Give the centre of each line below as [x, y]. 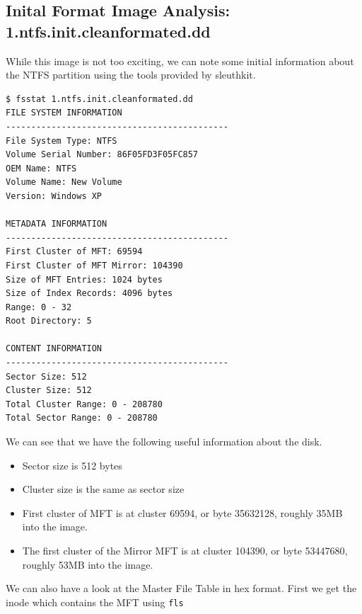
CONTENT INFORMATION [54, 349]
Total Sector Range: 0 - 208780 [82, 418]
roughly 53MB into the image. [88, 564]
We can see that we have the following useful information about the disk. [164, 442]
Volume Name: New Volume [64, 182]
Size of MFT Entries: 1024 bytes [84, 279]
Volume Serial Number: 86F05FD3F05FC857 [102, 155]
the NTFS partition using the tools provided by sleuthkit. [131, 75]
